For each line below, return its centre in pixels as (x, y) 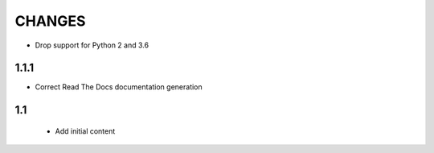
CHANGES (50, 21)
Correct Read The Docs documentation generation (119, 87)
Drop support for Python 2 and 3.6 (92, 45)
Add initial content (85, 131)
